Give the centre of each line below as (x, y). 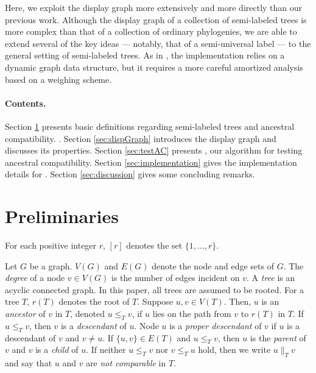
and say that (29, 363)
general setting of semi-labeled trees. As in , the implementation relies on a (145, 55)
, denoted (88, 314)
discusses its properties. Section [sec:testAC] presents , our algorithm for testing (154, 150)
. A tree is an (271, 278)
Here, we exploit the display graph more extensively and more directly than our (154, 7)
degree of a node (35, 278)
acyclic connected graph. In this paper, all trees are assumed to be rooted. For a (155, 289)
